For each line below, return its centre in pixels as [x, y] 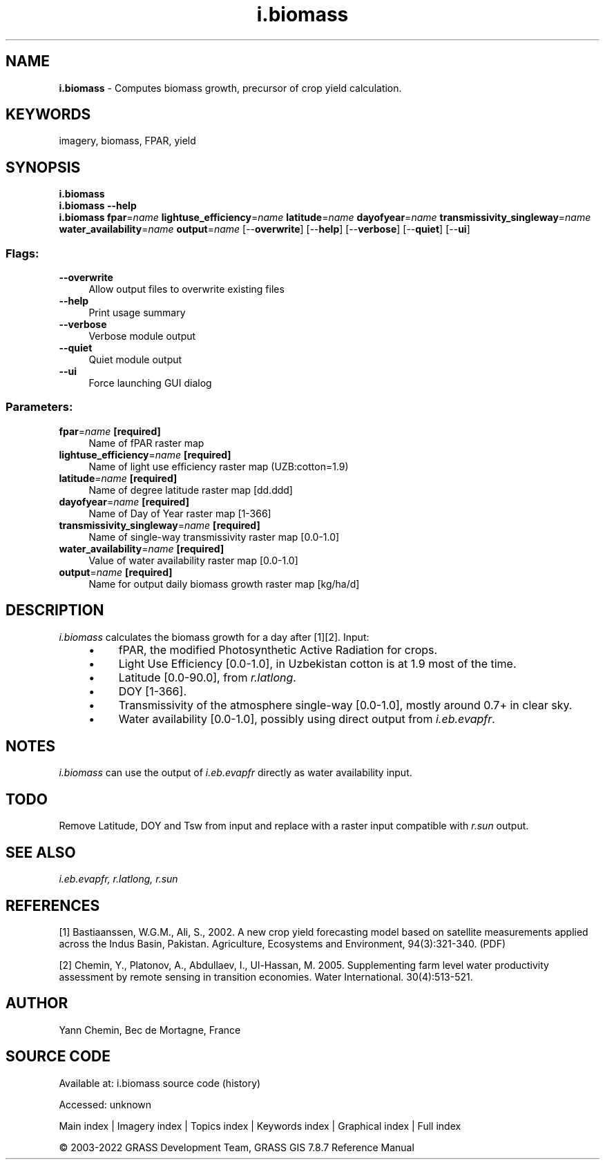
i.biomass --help [98, 206]
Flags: [22, 253]
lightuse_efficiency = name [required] [145, 454]
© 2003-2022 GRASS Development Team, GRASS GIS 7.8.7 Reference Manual [237, 1147]
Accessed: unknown [105, 1104]
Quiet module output [135, 360]
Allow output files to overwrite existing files [186, 289]
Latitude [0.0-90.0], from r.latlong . [207, 677]
